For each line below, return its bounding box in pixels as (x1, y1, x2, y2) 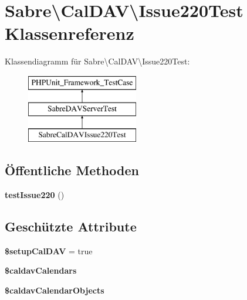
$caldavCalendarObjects (5, 284, 104, 296)
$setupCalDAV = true (5, 244, 93, 257)
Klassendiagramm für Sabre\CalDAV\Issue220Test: (5, 55, 190, 67)
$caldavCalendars (5, 264, 77, 277)
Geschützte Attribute (5, 217, 137, 236)
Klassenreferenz (5, 21, 134, 45)
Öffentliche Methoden (5, 161, 139, 179)
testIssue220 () (5, 189, 65, 201)
